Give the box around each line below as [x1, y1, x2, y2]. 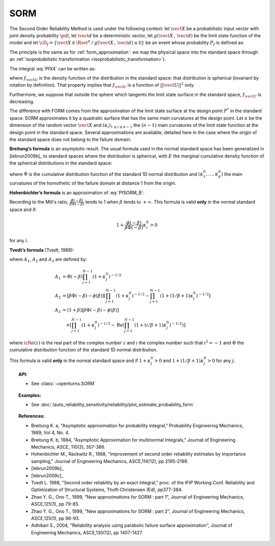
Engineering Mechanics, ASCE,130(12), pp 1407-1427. [31, 529, 143, 535]
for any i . [9, 238, 29, 244]
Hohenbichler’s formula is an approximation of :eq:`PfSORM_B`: [9, 189, 145, 196]
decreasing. [9, 98, 35, 105]
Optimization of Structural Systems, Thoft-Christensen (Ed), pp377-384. [31, 487, 183, 493]
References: [18, 413, 45, 419]
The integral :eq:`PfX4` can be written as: [9, 65, 96, 71]
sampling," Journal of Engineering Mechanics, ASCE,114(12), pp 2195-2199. [31, 458, 188, 464]
